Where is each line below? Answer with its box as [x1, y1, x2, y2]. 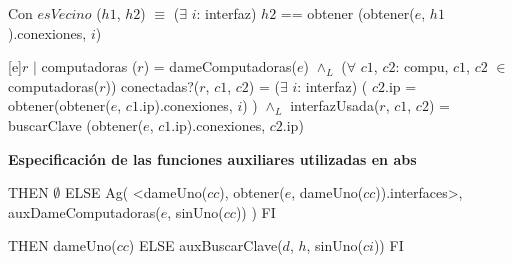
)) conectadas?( [105, 75, 200, 96]
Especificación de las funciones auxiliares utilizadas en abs [8, 148, 417, 169]
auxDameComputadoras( [8, 201, 161, 222]
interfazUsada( [290, 95, 380, 116]
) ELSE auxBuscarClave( [128, 235, 283, 256]
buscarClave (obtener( [8, 114, 144, 135]
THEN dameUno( [8, 235, 117, 256]
